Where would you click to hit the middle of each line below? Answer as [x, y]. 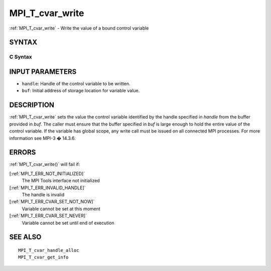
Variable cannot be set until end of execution [68, 223]
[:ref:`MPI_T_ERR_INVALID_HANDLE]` [47, 188]
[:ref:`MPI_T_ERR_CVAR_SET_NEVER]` [48, 216]
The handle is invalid [43, 194]
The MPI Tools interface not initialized [61, 181]
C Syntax [21, 57]
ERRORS [23, 152]
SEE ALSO [25, 237]
